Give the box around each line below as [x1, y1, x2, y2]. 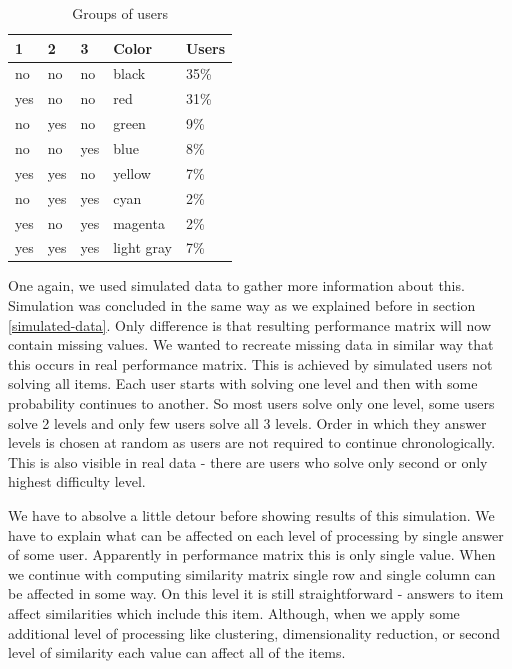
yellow [113, 162, 151, 183]
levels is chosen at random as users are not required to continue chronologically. [8, 432, 496, 453]
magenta [113, 212, 165, 233]
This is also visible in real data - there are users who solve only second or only [8, 451, 488, 472]
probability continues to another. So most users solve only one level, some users [8, 393, 495, 413]
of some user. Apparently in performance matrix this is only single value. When [8, 544, 496, 565]
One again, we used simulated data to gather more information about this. [8, 275, 465, 296]
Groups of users [72, 3, 168, 23]
